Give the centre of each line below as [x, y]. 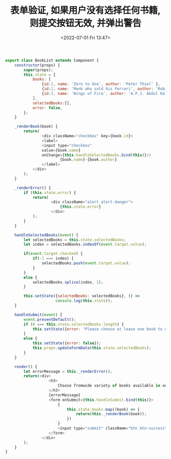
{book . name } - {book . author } [88, 160]
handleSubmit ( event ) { [38, 315]
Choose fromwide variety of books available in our [113, 386]
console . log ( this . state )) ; [84, 301]
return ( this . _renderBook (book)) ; [111, 414]
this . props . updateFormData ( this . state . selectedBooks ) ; [92, 348]
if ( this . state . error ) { [50, 193]
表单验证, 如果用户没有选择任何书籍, [85, 10]
